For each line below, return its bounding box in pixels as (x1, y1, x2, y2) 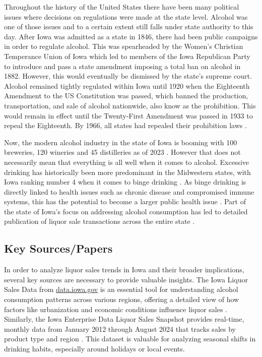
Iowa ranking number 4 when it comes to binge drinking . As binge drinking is (4, 176, 246, 187)
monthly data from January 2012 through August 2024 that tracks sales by (4, 323, 236, 334)
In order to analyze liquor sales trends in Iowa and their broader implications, (4, 264, 244, 275)
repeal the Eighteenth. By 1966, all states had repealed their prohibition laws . (4, 120, 247, 131)
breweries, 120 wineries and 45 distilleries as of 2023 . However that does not (4, 147, 241, 157)
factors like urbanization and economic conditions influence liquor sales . (4, 304, 228, 314)
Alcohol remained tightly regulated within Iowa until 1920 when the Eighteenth (4, 80, 250, 91)
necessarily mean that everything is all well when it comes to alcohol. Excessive (4, 156, 249, 167)
